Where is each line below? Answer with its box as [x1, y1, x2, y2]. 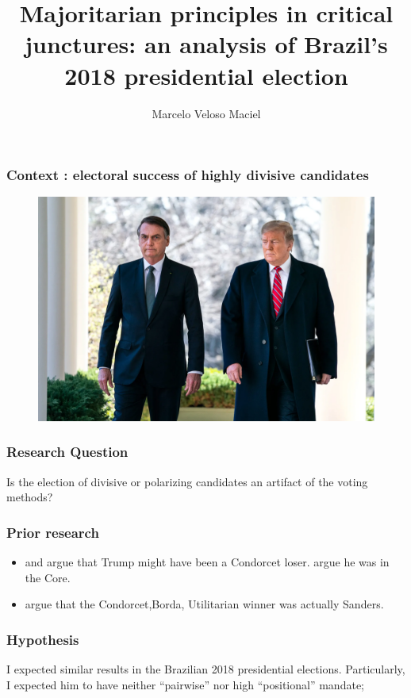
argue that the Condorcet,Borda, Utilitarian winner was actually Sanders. [25, 596, 384, 612]
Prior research [6, 522, 99, 542]
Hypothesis [6, 629, 79, 649]
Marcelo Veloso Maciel [152, 105, 261, 121]
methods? [6, 489, 53, 505]
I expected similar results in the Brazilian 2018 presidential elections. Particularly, [6, 661, 405, 677]
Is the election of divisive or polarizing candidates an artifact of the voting [6, 473, 368, 489]
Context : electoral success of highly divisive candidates [6, 165, 369, 185]
